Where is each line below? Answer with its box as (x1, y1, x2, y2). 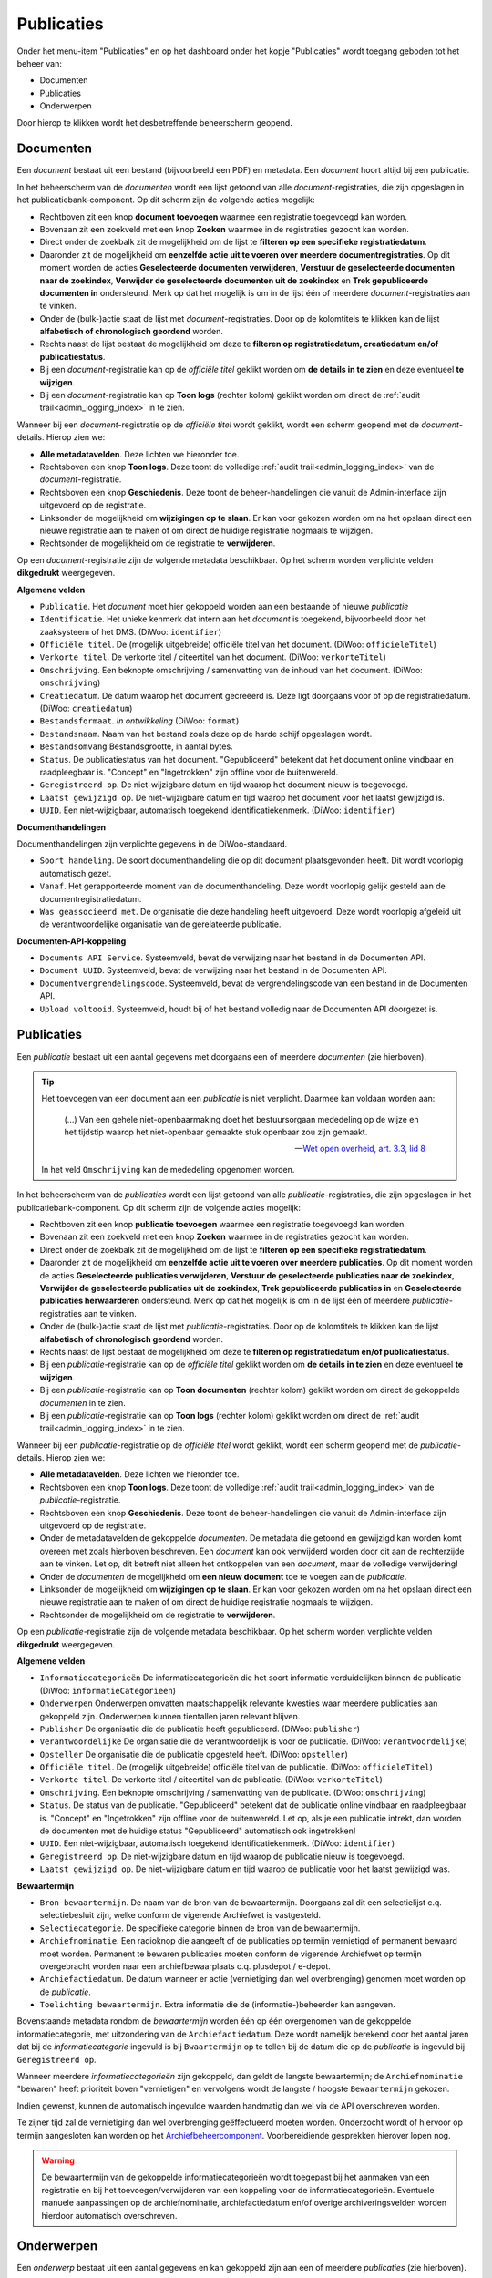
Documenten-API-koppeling (16, 935, 127, 947)
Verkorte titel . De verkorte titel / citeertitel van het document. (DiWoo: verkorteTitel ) (39, 652, 387, 662)
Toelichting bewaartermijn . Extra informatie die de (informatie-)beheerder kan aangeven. (39, 1999, 395, 2010)
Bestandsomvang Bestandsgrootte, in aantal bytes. (39, 741, 233, 752)
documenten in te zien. (39, 1397, 127, 1408)
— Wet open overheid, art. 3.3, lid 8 (294, 1144, 425, 1154)
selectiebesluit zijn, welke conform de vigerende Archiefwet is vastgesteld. (39, 1910, 322, 1921)
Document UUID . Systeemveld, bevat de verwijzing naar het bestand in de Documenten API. (39, 965, 387, 976)
